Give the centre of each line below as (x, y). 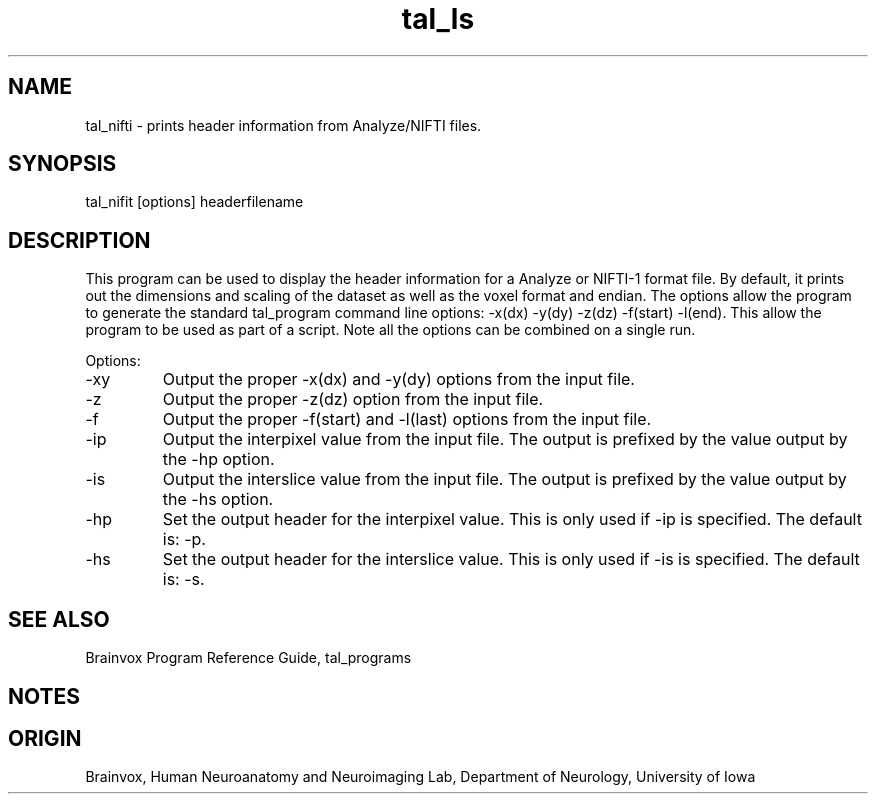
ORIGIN (45, 738)
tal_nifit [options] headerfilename (194, 202)
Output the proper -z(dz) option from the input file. (353, 399)
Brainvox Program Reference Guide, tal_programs (248, 658)
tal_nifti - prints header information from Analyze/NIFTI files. (283, 125)
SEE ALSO (59, 619)
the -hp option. (218, 459)
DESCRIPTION (79, 240)
